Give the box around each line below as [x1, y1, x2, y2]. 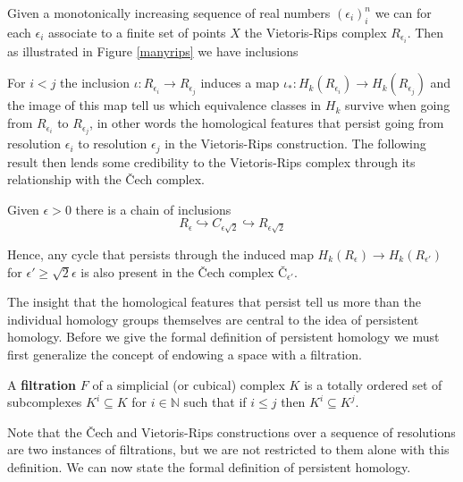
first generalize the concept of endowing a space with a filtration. [7, 344, 362, 363]
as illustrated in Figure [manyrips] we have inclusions [7, 41, 299, 60]
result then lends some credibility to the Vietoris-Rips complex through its [7, 152, 416, 171]
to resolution [78, 134, 147, 153]
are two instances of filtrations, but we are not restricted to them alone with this [7, 440, 450, 459]
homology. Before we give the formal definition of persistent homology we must [7, 327, 440, 346]
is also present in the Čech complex [80, 262, 274, 281]
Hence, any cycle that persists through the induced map [7, 244, 314, 263]
